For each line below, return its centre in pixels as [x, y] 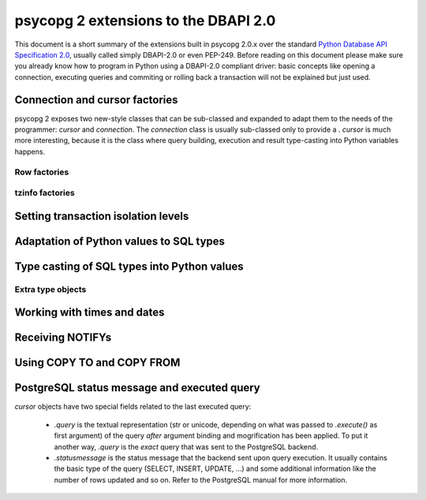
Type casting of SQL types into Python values [129, 266]
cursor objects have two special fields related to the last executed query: [133, 407]
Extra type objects [50, 289]
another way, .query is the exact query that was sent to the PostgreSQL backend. [186, 446]
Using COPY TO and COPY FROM [97, 363]
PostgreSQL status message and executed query [137, 388]
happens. [30, 151]
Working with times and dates [90, 313]
